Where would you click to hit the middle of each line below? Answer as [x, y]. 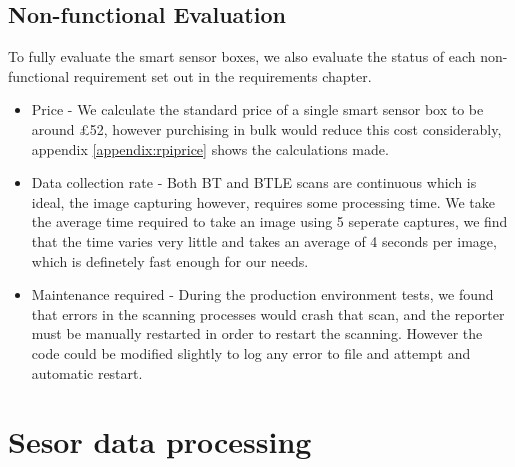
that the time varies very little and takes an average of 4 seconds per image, [264, 240]
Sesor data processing [160, 441]
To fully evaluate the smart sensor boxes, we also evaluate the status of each [242, 56]
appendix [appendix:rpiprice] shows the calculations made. [210, 148]
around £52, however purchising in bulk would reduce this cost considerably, [266, 128]
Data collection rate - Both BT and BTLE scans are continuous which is [254, 182]
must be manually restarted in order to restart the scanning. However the [257, 333]
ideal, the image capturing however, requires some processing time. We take [263, 201]
